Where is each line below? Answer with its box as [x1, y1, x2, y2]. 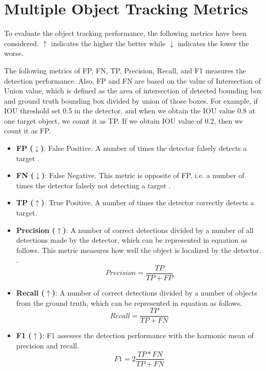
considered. [4, 37, 39, 48]
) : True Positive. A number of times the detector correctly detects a [41, 197, 254, 208]
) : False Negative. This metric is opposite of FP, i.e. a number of [41, 170, 244, 181]
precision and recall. [16, 340, 79, 350]
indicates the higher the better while [51, 37, 166, 48]
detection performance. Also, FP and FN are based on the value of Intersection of [4, 75, 261, 86]
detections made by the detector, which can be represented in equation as [16, 235, 248, 245]
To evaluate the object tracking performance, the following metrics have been [4, 28, 247, 38]
